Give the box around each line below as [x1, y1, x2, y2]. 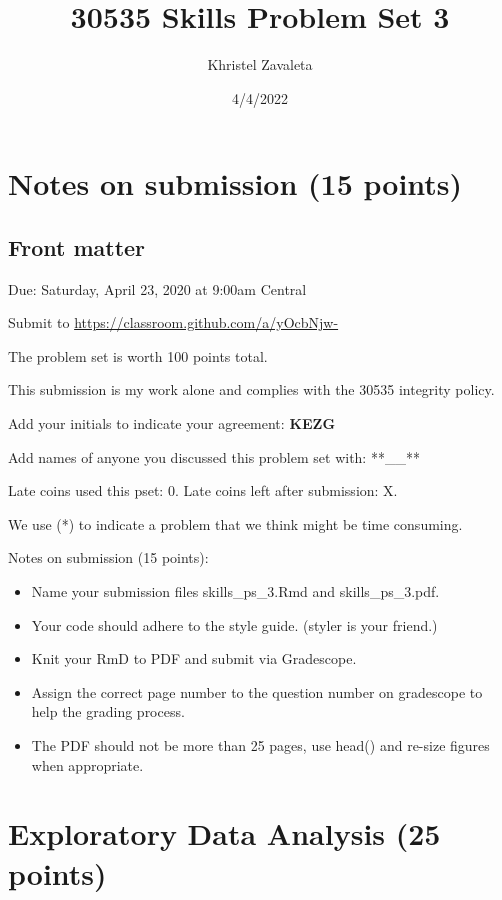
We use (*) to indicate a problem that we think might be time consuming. [8, 513, 463, 534]
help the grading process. [31, 701, 185, 722]
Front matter [8, 231, 146, 262]
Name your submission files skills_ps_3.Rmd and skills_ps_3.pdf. [31, 581, 440, 602]
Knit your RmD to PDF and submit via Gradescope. [31, 648, 357, 669]
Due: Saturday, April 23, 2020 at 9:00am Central [8, 278, 307, 299]
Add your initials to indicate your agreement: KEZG [8, 413, 336, 434]
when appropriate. [31, 754, 144, 775]
